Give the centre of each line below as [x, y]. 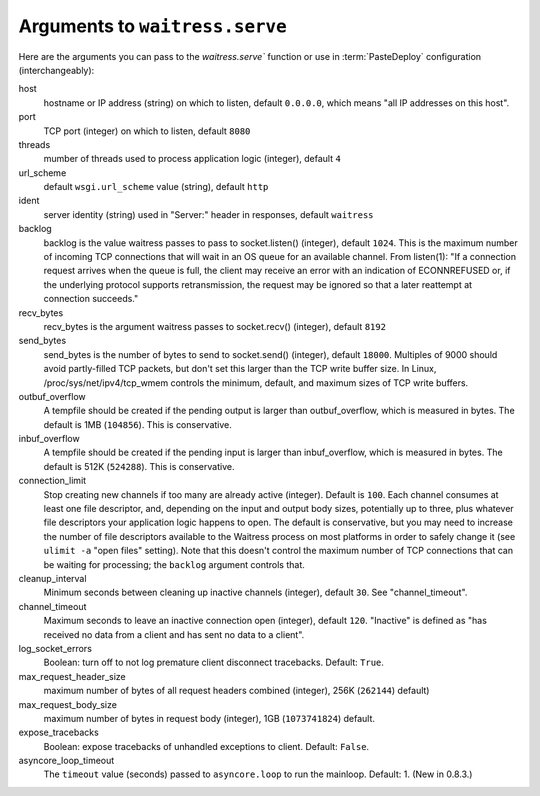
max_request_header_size [72, 676]
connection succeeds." [91, 299]
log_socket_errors [55, 648]
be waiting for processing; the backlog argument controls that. [174, 564]
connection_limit [52, 481]
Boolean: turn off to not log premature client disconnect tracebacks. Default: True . [214, 662]
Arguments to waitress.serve [152, 26]
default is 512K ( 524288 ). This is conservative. [139, 466]
